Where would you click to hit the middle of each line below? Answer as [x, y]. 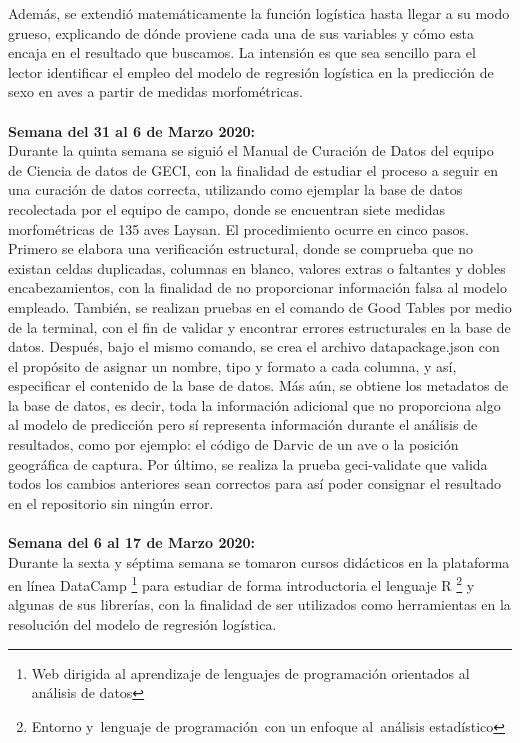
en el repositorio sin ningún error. [111, 502]
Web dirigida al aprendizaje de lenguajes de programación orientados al [250, 672]
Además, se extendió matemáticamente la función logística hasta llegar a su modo [259, 13]
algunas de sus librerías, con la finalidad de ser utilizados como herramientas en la [259, 604]
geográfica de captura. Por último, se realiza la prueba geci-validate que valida [248, 463]
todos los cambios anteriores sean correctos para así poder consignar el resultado [254, 483]
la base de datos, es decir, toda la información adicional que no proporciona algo [254, 404]
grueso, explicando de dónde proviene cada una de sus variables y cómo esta [241, 32]
